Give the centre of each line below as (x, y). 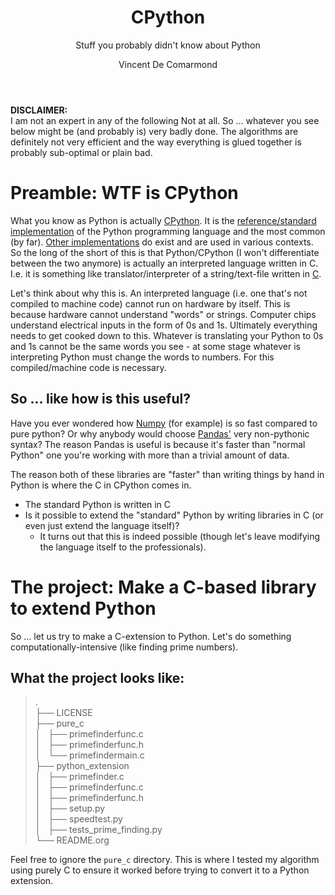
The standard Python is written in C (98, 504)
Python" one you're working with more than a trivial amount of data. (150, 455)
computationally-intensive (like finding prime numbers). (124, 647)
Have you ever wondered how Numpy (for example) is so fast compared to (164, 423)
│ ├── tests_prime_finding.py (98, 830)
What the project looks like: (97, 678)
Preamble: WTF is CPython (124, 193)
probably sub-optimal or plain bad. (81, 152)
